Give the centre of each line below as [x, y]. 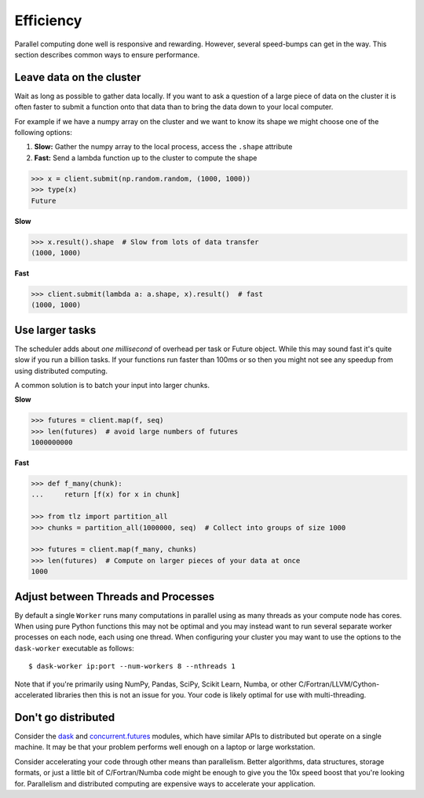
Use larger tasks [55, 330]
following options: [43, 133]
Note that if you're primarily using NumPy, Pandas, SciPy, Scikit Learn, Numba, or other [156, 684]
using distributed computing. [61, 371]
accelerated [34, 695]
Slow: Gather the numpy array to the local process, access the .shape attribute [163, 147]
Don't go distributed [65, 717]
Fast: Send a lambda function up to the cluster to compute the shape [146, 158]
